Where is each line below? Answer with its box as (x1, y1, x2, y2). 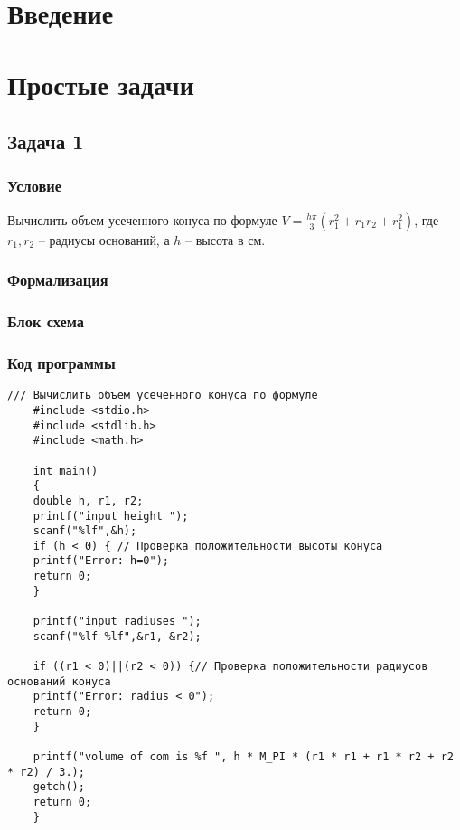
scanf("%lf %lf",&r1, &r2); (33, 629, 202, 643)
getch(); (33, 780, 85, 794)
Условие (7, 174, 61, 197)
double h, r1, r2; (33, 494, 144, 507)
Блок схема (7, 310, 84, 333)
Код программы (7, 351, 116, 373)
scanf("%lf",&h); (33, 524, 137, 538)
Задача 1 (7, 127, 84, 156)
